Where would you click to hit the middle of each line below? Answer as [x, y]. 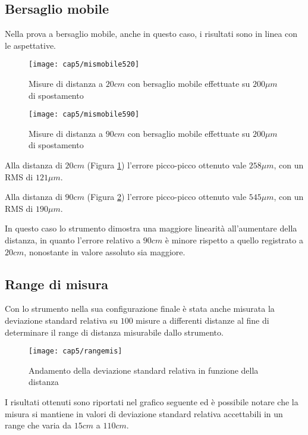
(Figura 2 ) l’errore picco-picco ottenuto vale [167, 197]
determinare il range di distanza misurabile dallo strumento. [114, 332]
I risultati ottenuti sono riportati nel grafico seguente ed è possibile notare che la [152, 402]
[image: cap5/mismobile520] [84, 65]
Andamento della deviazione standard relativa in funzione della [144, 370]
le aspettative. [31, 45]
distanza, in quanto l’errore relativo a [73, 240]
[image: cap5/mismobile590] [84, 115]
